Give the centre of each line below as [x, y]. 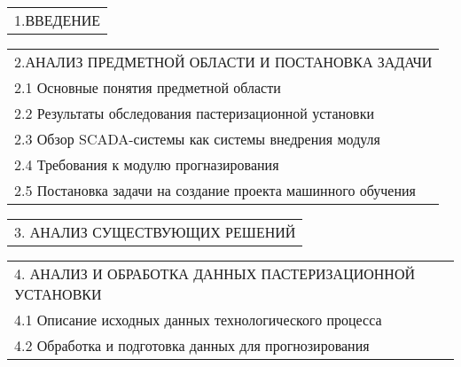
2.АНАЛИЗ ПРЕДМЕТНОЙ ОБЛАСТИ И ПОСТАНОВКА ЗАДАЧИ [223, 62]
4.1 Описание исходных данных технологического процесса [198, 320]
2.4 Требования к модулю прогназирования [147, 164]
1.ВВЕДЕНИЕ [58, 20]
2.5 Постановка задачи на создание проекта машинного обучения [215, 190]
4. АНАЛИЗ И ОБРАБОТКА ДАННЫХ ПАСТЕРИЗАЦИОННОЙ [215, 273]
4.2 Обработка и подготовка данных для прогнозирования [192, 345]
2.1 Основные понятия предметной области [148, 87]
